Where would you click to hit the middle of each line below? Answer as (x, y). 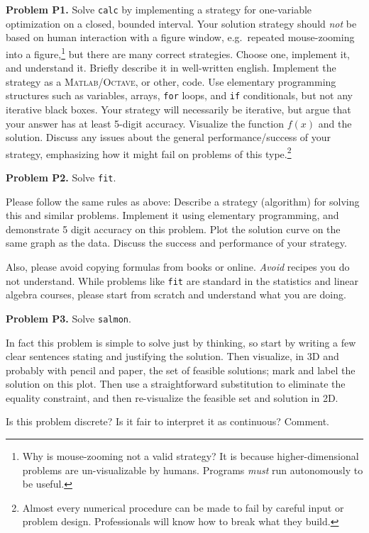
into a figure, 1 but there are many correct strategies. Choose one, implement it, (178, 52)
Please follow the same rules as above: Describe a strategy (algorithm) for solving (183, 201)
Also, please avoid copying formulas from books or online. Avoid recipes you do (178, 266)
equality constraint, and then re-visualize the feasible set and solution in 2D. (172, 397)
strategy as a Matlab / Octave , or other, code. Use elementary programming (171, 81)
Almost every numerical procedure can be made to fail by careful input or (183, 507)
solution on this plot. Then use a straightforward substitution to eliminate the (176, 384)
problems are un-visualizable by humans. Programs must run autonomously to (193, 470)
